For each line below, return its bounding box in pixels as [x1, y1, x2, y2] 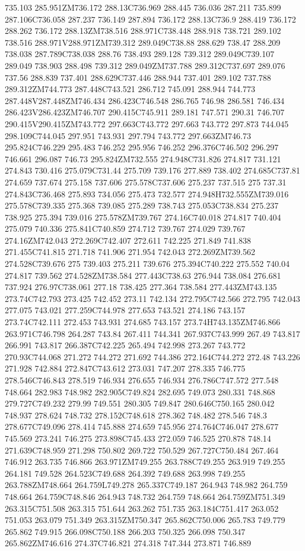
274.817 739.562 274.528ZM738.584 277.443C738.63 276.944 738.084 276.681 [5, 269, 281, 281]
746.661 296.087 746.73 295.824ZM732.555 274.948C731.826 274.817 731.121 [5, 152, 281, 165]
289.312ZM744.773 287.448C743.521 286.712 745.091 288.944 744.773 [5, 83, 255, 95]
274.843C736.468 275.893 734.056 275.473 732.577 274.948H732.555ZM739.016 [5, 187, 289, 200]
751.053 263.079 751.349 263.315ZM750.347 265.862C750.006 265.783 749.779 [5, 514, 285, 526]
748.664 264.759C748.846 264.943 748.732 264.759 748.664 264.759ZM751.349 [5, 490, 285, 502]
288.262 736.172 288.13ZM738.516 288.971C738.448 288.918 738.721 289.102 [5, 24, 281, 37]
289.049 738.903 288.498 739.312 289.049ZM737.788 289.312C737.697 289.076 [5, 59, 285, 71]
